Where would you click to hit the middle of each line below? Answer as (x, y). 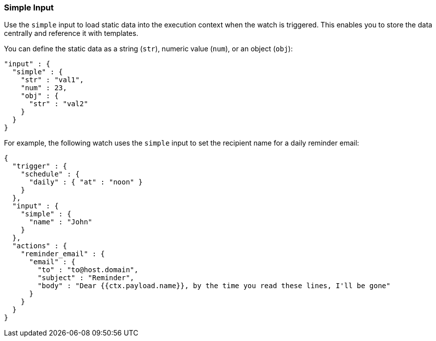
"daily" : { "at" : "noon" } (86, 182)
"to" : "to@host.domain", (88, 270)
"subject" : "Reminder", (86, 278)
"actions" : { (40, 246)
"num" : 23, (44, 88)
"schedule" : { (50, 174)
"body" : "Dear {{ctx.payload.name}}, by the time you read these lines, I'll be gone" (214, 286)
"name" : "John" (61, 222)
